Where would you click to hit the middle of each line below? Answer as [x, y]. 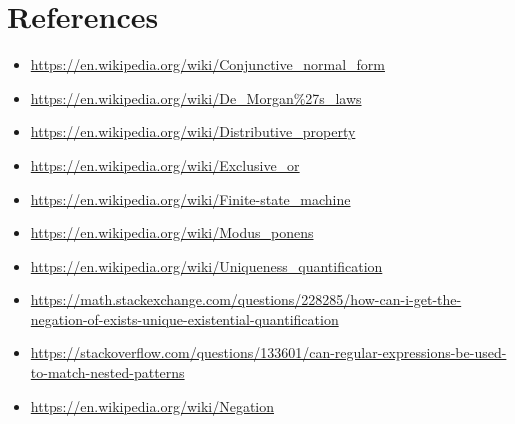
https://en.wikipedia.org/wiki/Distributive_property [193, 131]
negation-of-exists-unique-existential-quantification [184, 318]
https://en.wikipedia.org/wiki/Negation [152, 405]
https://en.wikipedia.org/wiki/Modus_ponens [172, 232]
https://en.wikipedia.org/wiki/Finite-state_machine [190, 198]
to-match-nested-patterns [107, 372]
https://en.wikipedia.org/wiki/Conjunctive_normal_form [207, 64]
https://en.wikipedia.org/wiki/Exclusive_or [165, 164]
